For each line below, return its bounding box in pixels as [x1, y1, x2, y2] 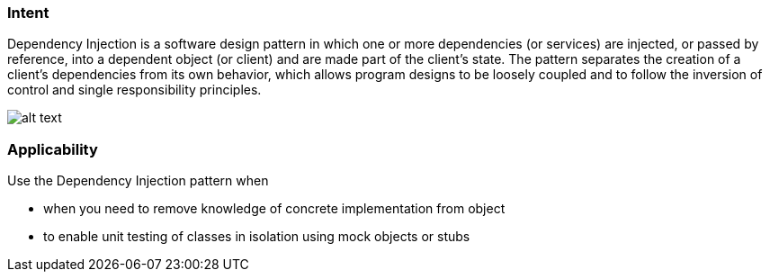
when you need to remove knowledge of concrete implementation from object [43, 201, 506, 217]
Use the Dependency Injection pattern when [7, 173, 269, 189]
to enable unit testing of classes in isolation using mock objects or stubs [43, 229, 470, 245]
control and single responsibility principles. [7, 82, 262, 98]
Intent [7, 4, 49, 22]
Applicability [7, 139, 98, 158]
